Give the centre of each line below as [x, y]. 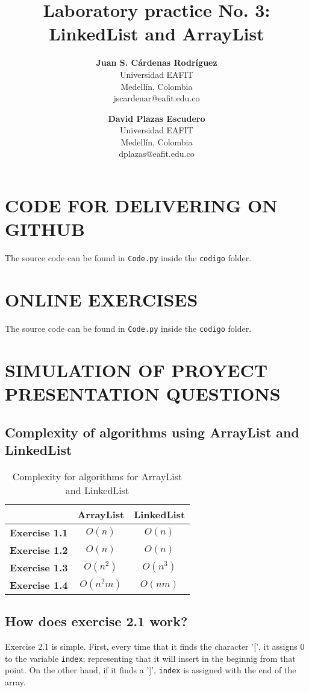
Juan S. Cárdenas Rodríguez [157, 62]
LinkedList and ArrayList [157, 33]
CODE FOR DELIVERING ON [141, 205]
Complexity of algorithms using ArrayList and [152, 432]
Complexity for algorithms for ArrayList [97, 476]
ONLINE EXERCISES [101, 300]
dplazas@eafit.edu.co [157, 154]
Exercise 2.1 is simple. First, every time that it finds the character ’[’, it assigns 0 [155, 646]
